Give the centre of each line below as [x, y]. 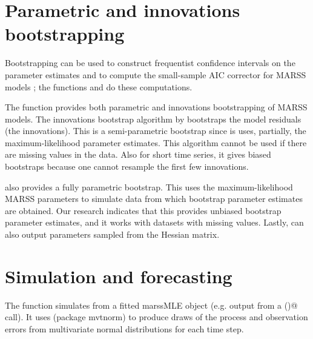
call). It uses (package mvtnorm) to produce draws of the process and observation [156, 317]
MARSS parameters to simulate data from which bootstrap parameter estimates [154, 199]
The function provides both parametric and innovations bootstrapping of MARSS [156, 107]
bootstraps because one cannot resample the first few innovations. [127, 166]
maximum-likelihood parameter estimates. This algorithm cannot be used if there [156, 142]
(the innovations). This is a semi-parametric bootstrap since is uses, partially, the [156, 131]
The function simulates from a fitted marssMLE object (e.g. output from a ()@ [151, 305]
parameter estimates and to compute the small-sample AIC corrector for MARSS [156, 74]
